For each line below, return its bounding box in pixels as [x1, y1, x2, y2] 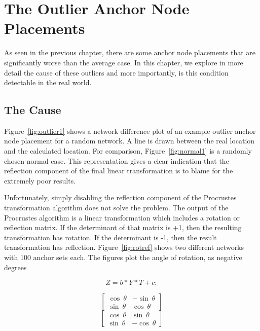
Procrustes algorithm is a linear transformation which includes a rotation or [4, 212, 240, 223]
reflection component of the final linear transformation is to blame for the [4, 165, 233, 176]
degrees [4, 262, 27, 272]
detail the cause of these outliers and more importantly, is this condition [4, 67, 229, 78]
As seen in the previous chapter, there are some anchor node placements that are [4, 47, 256, 58]
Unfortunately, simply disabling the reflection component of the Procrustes [4, 192, 237, 203]
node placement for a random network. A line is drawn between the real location [4, 135, 255, 146]
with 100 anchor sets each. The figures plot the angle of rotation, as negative [4, 252, 242, 263]
